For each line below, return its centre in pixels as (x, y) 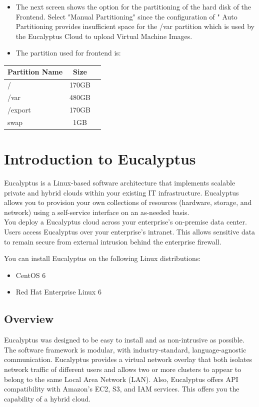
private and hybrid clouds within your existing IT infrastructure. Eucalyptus (121, 192)
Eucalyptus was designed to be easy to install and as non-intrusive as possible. (124, 340)
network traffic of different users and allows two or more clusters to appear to (123, 369)
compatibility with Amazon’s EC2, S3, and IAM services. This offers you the (122, 389)
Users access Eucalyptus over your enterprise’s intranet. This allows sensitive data (130, 232)
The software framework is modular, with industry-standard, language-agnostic (125, 349)
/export (19, 109)
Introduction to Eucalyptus (100, 159)
